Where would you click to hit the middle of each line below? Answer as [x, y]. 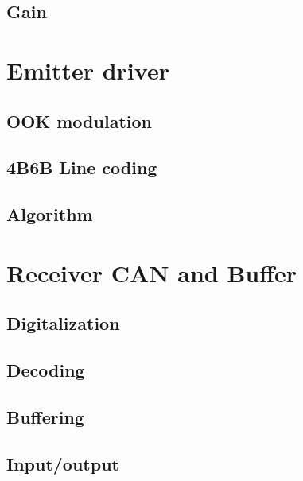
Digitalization [63, 323]
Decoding [46, 370]
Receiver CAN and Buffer [152, 272]
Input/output [63, 463]
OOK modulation [79, 120]
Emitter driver [88, 70]
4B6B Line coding [82, 167]
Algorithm [50, 214]
